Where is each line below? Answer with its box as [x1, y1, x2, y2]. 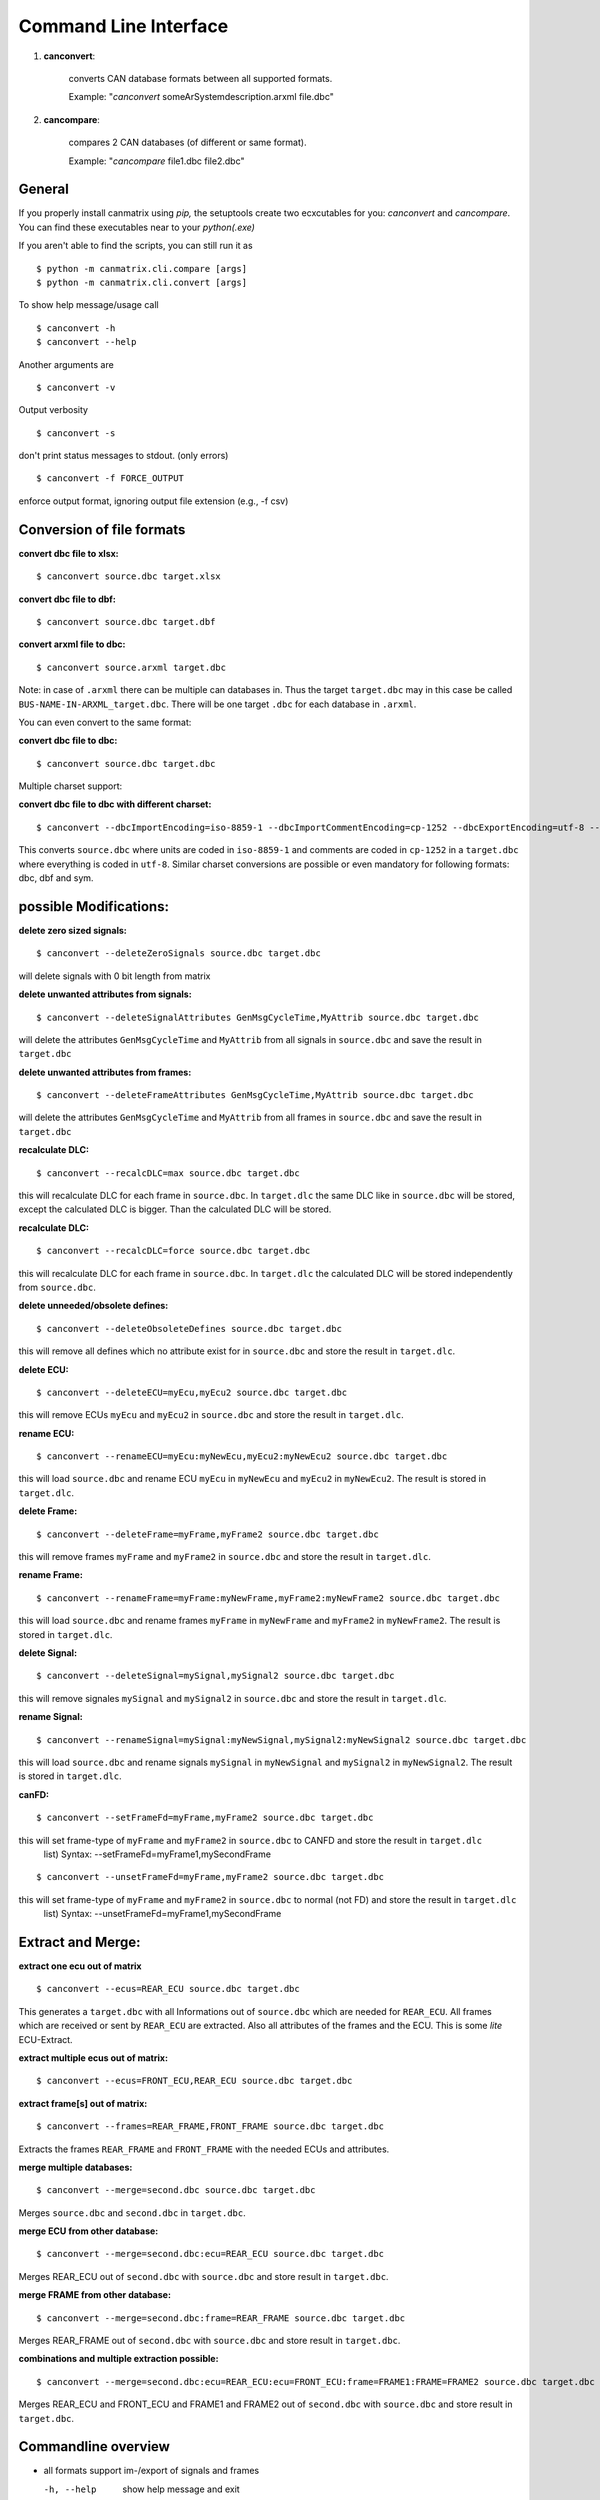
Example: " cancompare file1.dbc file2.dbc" [68, 155, 245, 167]
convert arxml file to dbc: [18, 638, 126, 650]
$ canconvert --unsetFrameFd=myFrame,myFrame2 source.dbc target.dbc [36, 1871, 385, 1883]
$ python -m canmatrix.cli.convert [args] [36, 276, 248, 288]
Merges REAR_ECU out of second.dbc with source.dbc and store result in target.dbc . [18, 2270, 389, 2282]
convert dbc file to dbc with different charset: [18, 798, 212, 810]
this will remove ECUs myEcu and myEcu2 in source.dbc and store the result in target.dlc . [18, 1409, 404, 1421]
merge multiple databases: [18, 2161, 133, 2173]
